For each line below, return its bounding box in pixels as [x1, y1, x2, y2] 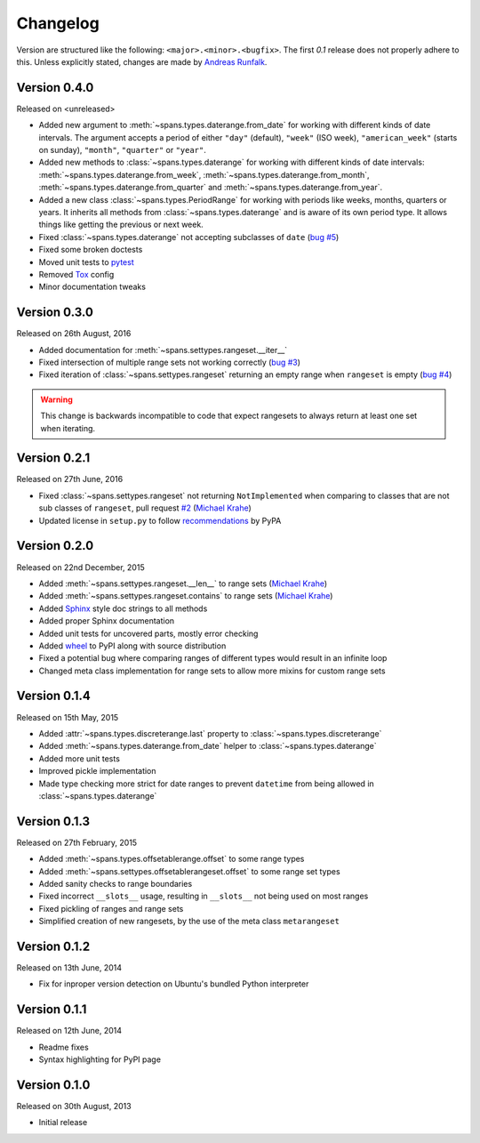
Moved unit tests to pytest [38, 256, 134, 267]
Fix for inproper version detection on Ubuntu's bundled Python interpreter [38, 978, 309, 989]
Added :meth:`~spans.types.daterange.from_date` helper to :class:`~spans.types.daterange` [38, 741, 377, 752]
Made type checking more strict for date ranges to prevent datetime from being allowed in [38, 778, 375, 789]
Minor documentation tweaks [38, 281, 147, 293]
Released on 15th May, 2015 [16, 712, 119, 722]
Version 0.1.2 [16, 938, 91, 954]
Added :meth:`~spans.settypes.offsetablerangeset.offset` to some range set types [38, 865, 341, 876]
